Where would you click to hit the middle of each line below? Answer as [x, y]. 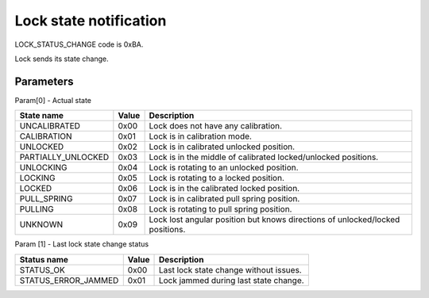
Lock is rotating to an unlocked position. [224, 168]
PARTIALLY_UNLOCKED [64, 157]
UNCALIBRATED [50, 126]
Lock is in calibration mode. [200, 136]
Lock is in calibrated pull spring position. [224, 199]
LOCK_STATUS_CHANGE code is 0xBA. [79, 44]
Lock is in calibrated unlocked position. [222, 147]
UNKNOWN [41, 224]
